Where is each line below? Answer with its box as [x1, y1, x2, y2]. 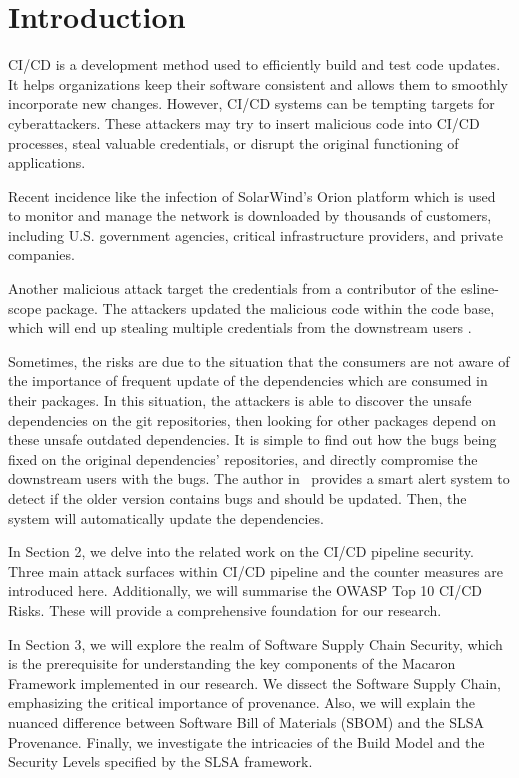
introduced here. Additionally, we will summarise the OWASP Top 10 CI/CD [8, 580, 482, 601]
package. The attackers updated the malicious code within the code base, [45, 297, 495, 318]
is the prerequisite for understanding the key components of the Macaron [8, 653, 456, 674]
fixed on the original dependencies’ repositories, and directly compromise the [8, 448, 478, 469]
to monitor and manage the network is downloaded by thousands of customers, [8, 205, 492, 226]
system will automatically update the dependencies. [8, 507, 325, 528]
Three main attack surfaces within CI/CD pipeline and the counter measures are [8, 560, 503, 581]
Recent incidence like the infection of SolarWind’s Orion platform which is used [8, 185, 496, 206]
